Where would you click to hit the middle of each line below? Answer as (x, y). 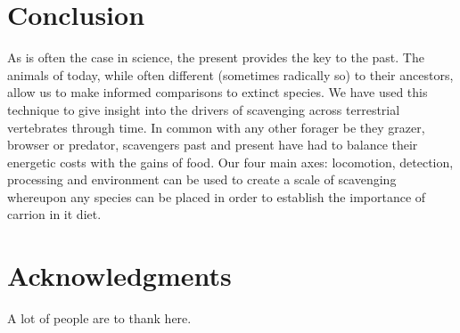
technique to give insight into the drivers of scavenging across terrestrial (204, 109)
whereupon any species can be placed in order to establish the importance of (217, 196)
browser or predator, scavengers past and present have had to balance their (213, 145)
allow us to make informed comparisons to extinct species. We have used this (218, 92)
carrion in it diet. (54, 214)
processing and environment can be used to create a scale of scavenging (202, 179)
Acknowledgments (119, 276)
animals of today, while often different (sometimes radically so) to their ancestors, (230, 74)
